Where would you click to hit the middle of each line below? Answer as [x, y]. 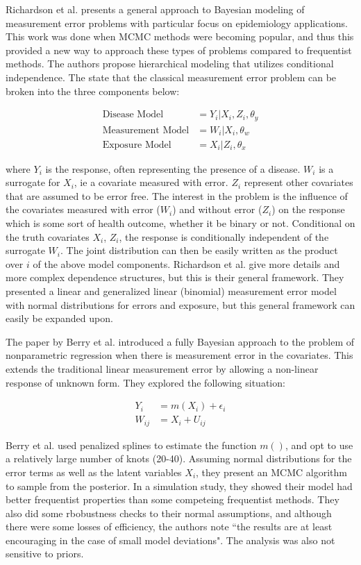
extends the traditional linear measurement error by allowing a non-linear [162, 369]
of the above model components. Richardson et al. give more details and [186, 263]
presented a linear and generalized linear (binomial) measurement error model [171, 291]
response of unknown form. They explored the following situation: [145, 382]
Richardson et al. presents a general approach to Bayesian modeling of [155, 9]
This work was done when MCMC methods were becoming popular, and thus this [180, 36]
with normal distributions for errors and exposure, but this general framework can [180, 304]
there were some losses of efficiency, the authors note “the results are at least [169, 526]
